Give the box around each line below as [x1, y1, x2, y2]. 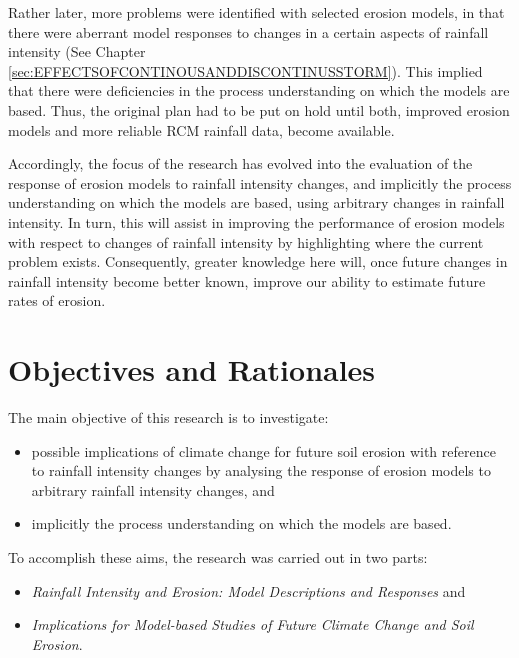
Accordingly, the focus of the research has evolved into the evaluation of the [8, 153, 473, 174]
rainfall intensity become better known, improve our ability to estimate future [8, 270, 486, 291]
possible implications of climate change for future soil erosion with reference [31, 440, 496, 461]
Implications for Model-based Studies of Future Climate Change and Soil [31, 614, 474, 635]
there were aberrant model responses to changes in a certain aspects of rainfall [8, 21, 489, 42]
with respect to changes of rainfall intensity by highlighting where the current [8, 231, 484, 252]
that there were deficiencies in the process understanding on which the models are [8, 80, 510, 101]
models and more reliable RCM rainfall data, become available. [8, 119, 395, 140]
